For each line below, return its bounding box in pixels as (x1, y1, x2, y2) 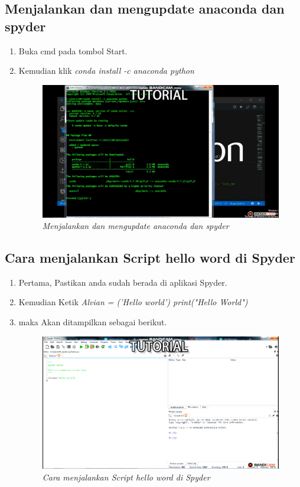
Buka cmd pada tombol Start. (18, 44, 128, 57)
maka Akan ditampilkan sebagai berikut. (18, 316, 167, 328)
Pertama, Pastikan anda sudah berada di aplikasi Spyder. (18, 276, 227, 288)
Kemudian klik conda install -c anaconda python (18, 64, 194, 77)
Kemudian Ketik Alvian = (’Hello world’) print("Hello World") (18, 296, 248, 308)
